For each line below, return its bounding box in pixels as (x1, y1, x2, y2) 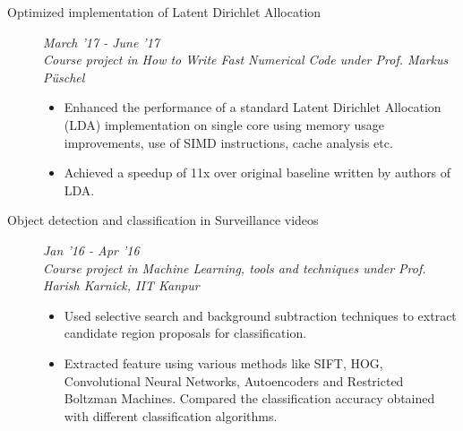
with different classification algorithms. (64, 406, 278, 425)
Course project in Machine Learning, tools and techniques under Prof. (43, 258, 426, 277)
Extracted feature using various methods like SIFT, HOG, (64, 353, 383, 372)
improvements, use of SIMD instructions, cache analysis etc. (64, 133, 393, 151)
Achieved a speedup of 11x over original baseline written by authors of (64, 163, 451, 182)
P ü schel (43, 67, 85, 86)
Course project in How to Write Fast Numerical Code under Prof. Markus (43, 50, 449, 69)
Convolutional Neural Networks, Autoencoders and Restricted (64, 371, 404, 390)
